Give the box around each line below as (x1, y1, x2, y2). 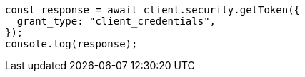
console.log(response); (5, 38, 138, 49)
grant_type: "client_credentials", (16, 16, 216, 27)
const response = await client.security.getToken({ (5, 4, 301, 16)
